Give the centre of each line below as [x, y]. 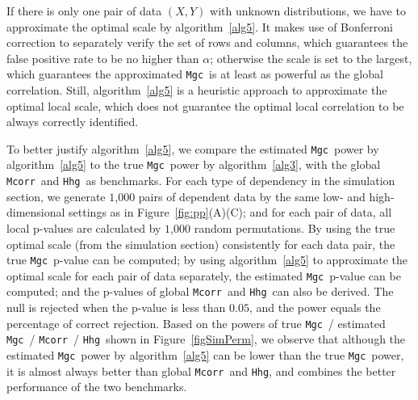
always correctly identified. [73, 122]
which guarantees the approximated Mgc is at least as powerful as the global [195, 74]
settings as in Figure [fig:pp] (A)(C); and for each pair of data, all [230, 212]
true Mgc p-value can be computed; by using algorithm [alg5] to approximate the [207, 260]
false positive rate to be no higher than [103, 58]
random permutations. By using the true [295, 227]
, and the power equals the [315, 307]
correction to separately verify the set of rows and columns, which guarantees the [207, 42]
